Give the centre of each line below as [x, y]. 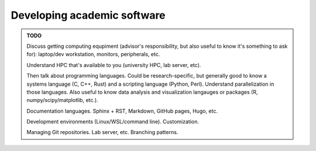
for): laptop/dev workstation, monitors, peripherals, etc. [93, 54]
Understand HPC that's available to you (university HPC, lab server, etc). [114, 65]
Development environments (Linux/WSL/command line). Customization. [113, 122]
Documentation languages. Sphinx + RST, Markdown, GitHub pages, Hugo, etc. [122, 111]
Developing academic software [88, 15]
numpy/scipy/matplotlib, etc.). [63, 100]
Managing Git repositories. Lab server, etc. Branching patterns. [102, 132]
